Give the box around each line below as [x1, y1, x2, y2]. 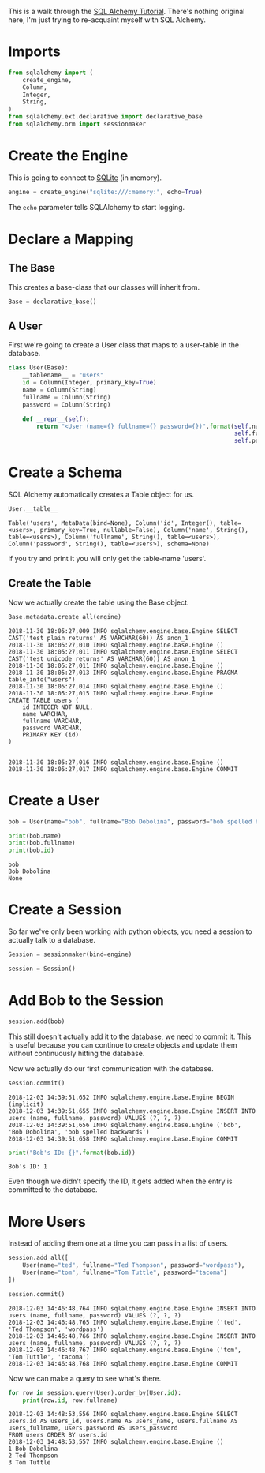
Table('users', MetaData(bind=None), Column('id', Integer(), [8, 519, 217, 527]
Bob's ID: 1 [8, 1163, 47, 1171]
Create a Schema [8, 463, 123, 482]
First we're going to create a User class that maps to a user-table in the [8, 340, 239, 350]
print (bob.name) [8, 832, 62, 840]
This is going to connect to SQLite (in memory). [8, 173, 162, 182]
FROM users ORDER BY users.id [8, 1431, 108, 1439]
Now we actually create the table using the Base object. [8, 598, 189, 607]
